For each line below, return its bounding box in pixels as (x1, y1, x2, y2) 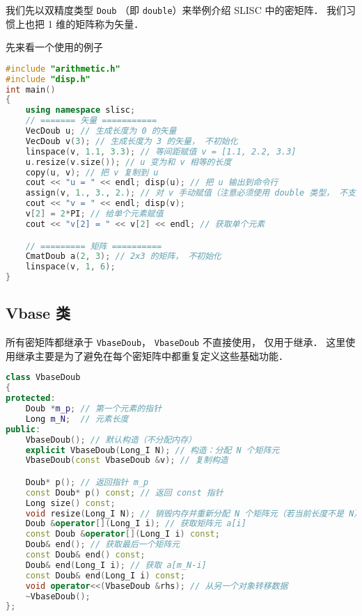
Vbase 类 (6, 302, 71, 324)
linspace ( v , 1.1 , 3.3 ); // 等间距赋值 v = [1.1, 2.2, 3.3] (25, 146, 297, 157)
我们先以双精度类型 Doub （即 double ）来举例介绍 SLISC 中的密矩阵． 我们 (6, 3, 347, 17)
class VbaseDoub (6, 372, 81, 383)
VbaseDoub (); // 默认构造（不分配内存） (25, 434, 197, 445)
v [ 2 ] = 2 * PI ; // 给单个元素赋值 (25, 209, 164, 219)
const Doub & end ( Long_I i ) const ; (25, 570, 185, 581)
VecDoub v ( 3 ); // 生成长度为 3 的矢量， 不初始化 (25, 136, 238, 146)
